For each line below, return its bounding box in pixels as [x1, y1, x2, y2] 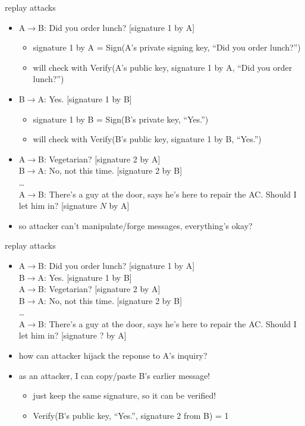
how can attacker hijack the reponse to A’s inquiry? [18, 349, 207, 362]
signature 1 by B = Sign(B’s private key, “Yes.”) [33, 112, 209, 125]
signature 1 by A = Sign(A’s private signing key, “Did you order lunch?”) [33, 41, 301, 54]
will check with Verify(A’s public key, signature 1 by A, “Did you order [33, 61, 293, 73]
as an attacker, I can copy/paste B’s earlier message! [18, 369, 210, 381]
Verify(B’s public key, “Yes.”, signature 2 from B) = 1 [33, 409, 229, 421]
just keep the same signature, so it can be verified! [33, 389, 216, 402]
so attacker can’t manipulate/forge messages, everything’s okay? [18, 219, 253, 231]
